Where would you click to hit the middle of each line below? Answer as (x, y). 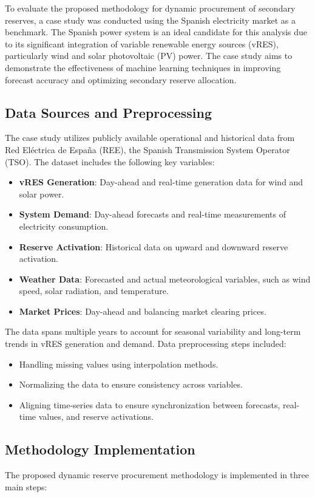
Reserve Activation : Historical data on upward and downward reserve (154, 246)
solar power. (42, 194)
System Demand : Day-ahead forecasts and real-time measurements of (153, 214)
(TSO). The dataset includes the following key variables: (110, 161)
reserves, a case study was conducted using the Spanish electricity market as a (151, 20)
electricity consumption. (64, 226)
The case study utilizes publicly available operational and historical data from (150, 138)
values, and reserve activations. (96, 416)
